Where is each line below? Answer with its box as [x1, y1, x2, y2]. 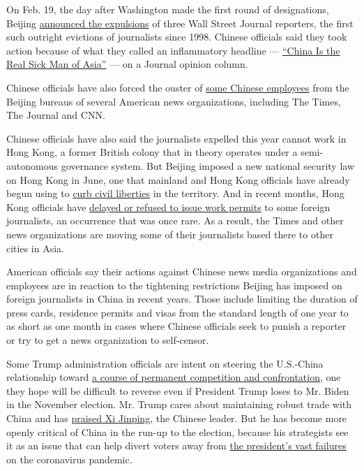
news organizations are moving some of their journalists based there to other [6, 226, 333, 241]
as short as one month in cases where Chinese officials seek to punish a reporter [6, 319, 347, 333]
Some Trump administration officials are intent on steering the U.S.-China [6, 356, 324, 370]
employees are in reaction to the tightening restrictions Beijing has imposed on [6, 277, 342, 292]
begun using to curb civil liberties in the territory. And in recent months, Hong [6, 186, 344, 201]
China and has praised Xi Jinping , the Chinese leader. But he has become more [6, 411, 347, 426]
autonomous [6, 158, 58, 173]
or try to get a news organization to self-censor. [6, 333, 209, 347]
